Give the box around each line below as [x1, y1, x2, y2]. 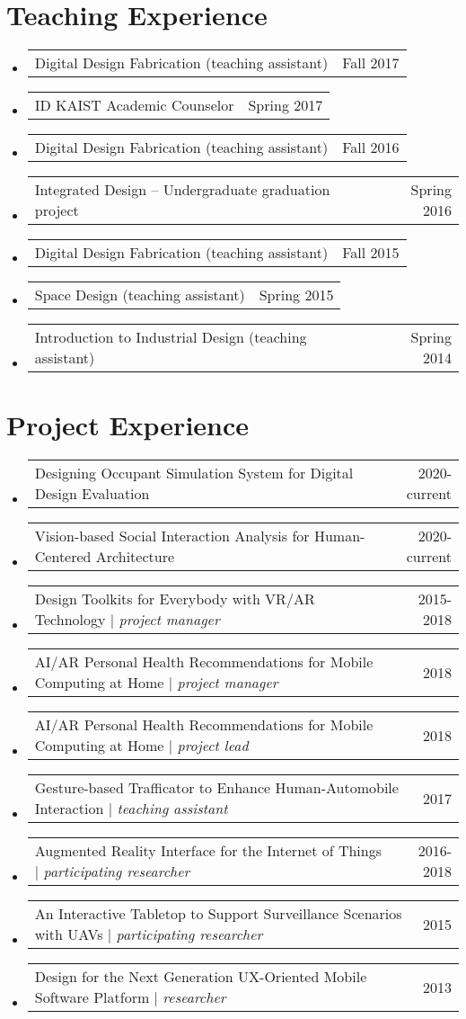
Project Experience [6, 407, 250, 443]
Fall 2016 [342, 137, 400, 158]
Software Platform [34, 987, 150, 1008]
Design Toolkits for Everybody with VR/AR [34, 588, 315, 610]
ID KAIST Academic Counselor [34, 94, 234, 116]
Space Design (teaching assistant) [34, 284, 245, 306]
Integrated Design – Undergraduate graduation [34, 179, 330, 201]
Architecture [95, 546, 175, 568]
